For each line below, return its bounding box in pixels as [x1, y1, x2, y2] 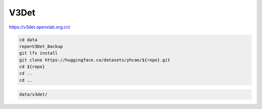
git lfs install [19, 51, 58, 56]
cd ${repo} [19, 64, 45, 69]
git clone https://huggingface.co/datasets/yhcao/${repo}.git [19, 57, 170, 63]
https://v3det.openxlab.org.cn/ [9, 24, 70, 30]
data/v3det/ [19, 92, 48, 97]
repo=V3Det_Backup [19, 43, 63, 49]
